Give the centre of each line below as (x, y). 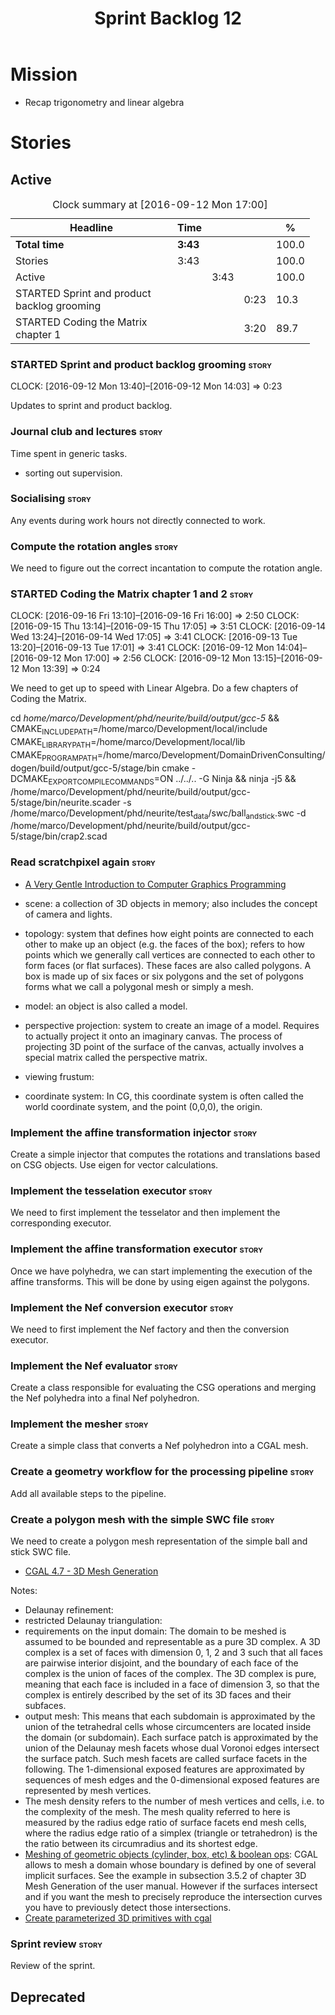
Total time (40, 244)
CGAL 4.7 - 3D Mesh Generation (91, 1571)
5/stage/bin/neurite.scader (65, 802)
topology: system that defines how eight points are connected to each (169, 933)
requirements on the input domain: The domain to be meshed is (155, 1631)
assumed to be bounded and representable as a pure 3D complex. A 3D (172, 1642)
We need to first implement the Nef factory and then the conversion (150, 1329)
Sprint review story (56, 1944)
